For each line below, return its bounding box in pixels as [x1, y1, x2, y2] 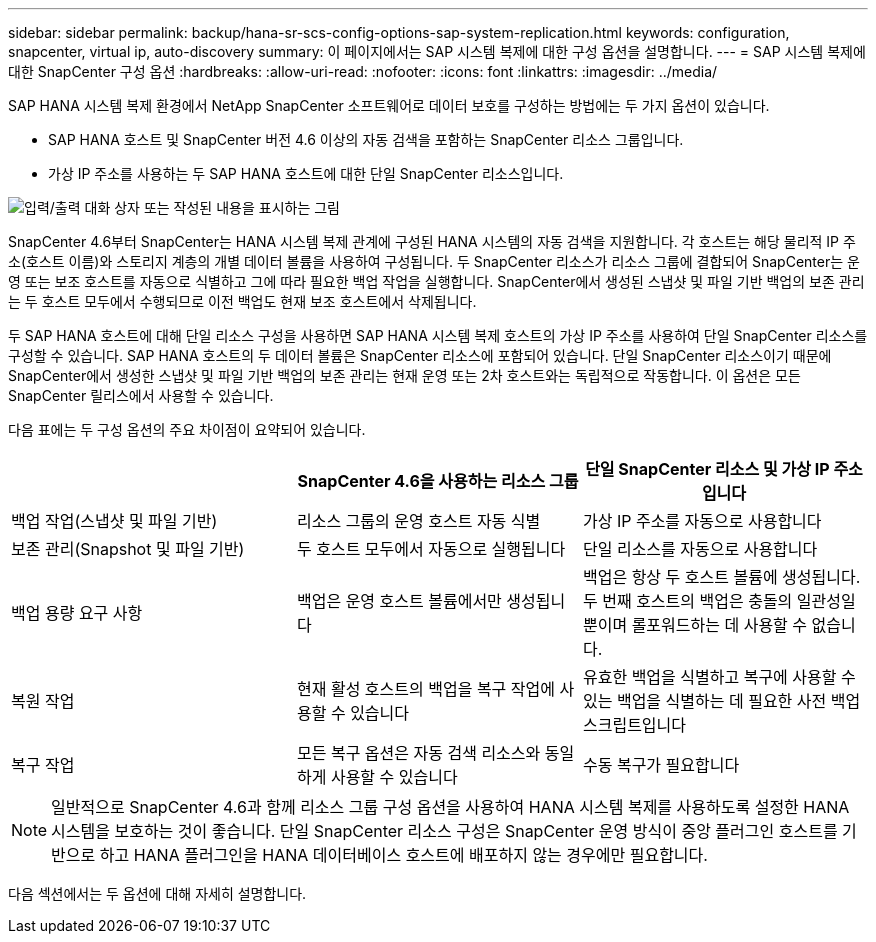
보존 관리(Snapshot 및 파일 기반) [11, 539, 245, 559]
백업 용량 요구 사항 [11, 603, 143, 623]
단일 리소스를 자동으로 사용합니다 [582, 539, 818, 559]
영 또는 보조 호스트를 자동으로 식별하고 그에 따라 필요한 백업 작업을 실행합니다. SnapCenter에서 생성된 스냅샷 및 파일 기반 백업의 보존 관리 [8, 273, 865, 290]
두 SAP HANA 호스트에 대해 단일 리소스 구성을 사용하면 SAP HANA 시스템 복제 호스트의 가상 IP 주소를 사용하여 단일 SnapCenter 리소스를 [8, 327, 868, 344]
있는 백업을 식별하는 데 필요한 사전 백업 [582, 691, 861, 711]
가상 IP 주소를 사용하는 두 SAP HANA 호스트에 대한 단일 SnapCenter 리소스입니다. [48, 165, 564, 182]
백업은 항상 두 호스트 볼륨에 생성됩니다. [582, 567, 861, 587]
